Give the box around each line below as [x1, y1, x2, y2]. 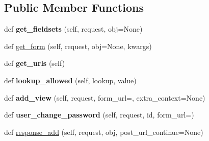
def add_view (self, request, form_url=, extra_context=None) [4, 92, 205, 103]
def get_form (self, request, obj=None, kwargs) [4, 40, 152, 51]
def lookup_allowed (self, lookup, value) [4, 75, 137, 85]
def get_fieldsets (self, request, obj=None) [4, 24, 143, 34]
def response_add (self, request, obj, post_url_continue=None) [4, 126, 203, 137]
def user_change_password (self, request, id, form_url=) [4, 109, 194, 120]
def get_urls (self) [4, 58, 65, 68]
